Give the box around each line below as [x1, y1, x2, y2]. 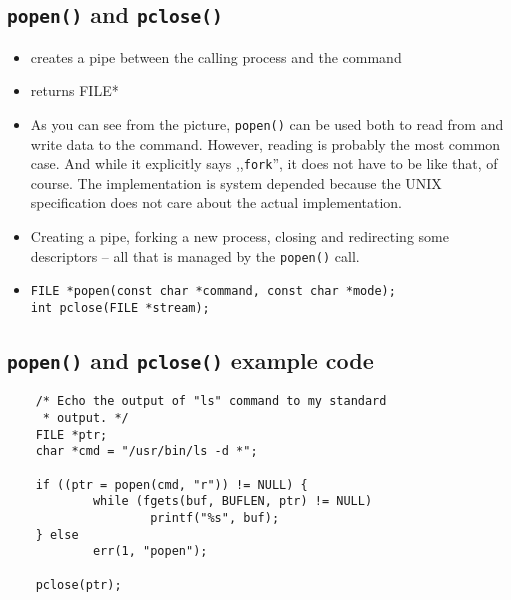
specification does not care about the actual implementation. [30, 192, 402, 213]
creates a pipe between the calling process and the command [30, 46, 402, 67]
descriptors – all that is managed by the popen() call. [30, 245, 360, 266]
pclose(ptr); [35, 577, 122, 592]
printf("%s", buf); [150, 511, 280, 525]
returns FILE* [30, 80, 119, 101]
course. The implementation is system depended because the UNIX [30, 172, 442, 193]
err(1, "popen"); [92, 544, 208, 559]
